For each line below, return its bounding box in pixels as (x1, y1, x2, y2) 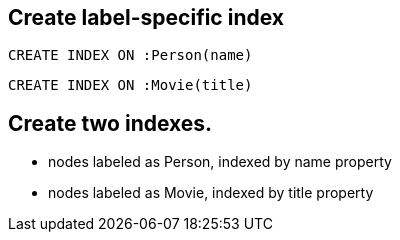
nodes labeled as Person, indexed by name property (48, 153, 392, 171)
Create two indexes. (8, 110, 213, 136)
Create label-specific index (8, 5, 284, 30)
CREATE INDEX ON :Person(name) (8, 47, 253, 64)
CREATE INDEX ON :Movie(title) (8, 77, 253, 94)
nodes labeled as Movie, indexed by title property (48, 184, 374, 202)
